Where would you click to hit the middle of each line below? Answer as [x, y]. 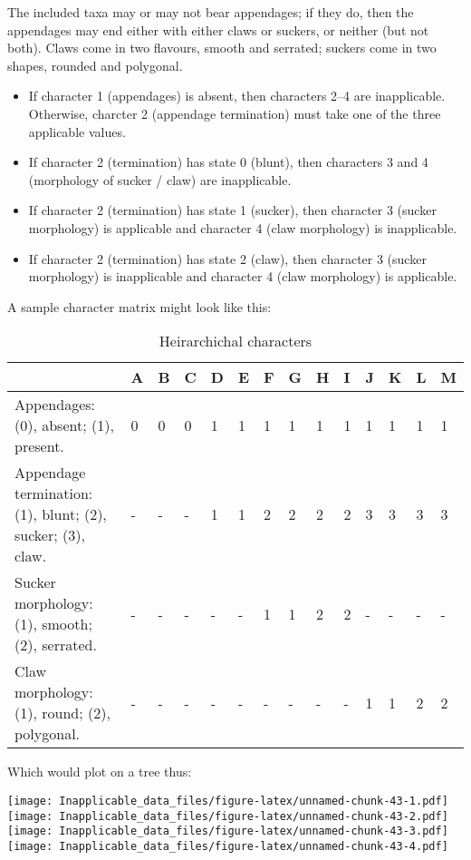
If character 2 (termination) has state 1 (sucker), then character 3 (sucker [232, 210]
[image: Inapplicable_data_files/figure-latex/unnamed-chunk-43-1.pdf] [228, 801]
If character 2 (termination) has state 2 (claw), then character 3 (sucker [227, 258]
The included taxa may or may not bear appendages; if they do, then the [211, 12]
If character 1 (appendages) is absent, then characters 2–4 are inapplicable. [237, 96]
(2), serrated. [56, 645]
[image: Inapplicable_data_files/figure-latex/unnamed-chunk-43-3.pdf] [228, 831]
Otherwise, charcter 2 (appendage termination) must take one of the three [235, 113]
